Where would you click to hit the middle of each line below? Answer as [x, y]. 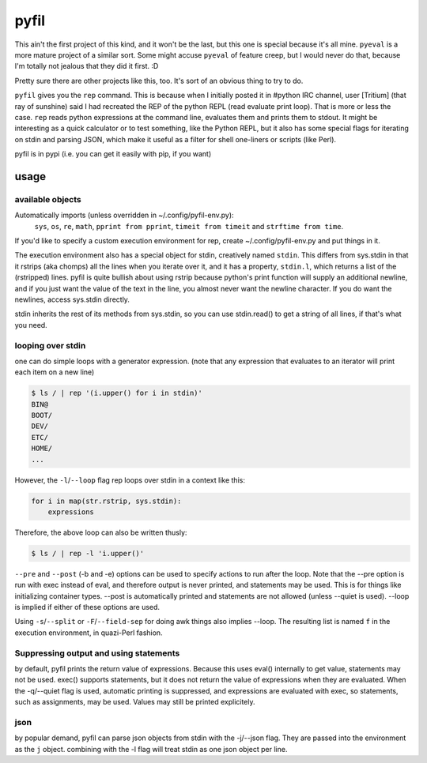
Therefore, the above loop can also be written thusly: [101, 532]
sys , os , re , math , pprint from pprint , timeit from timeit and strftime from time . [189, 226]
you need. [31, 325]
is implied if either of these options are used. [87, 607]
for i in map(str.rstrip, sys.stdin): [106, 501]
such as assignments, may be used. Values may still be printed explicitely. [135, 702]
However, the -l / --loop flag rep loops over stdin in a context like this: [130, 480]
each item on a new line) [55, 372]
